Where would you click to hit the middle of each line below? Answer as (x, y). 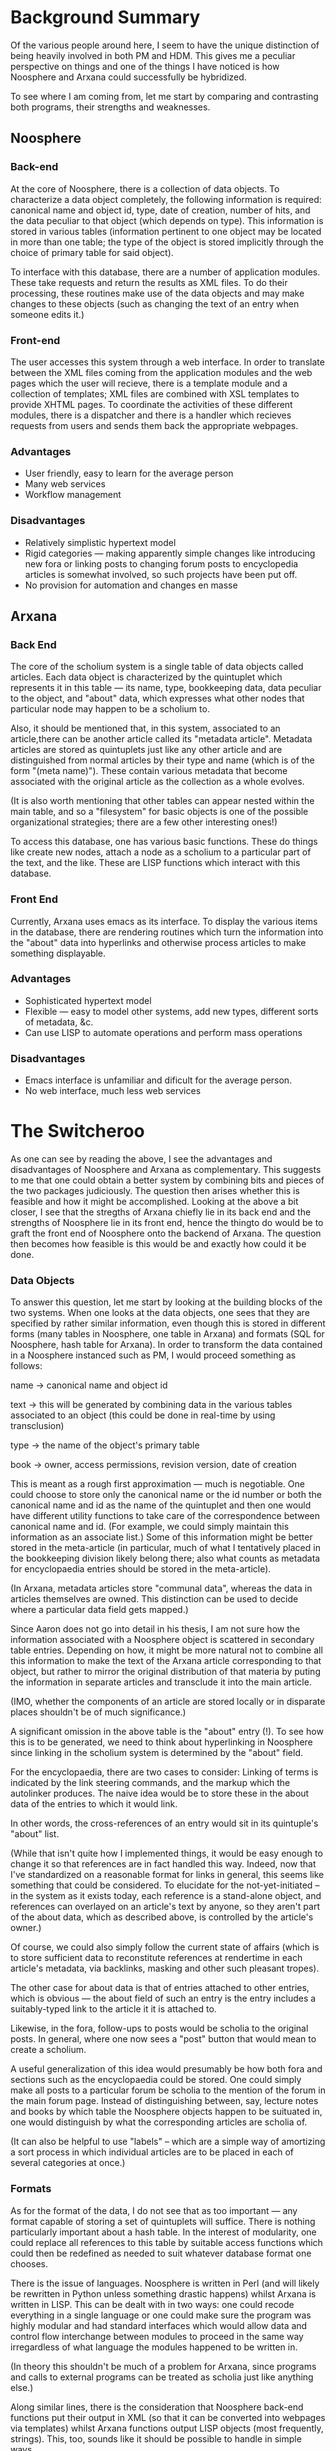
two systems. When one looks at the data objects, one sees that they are (160, 1313)
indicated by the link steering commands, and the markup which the (150, 1783)
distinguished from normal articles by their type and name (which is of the (162, 760)
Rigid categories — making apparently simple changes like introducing (170, 553)
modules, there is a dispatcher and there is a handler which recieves (151, 415)
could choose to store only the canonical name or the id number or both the (166, 1495)
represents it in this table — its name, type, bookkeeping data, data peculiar (166, 688)
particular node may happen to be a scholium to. (110, 709)
